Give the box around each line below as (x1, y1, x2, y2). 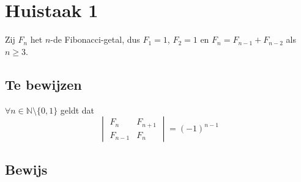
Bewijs (5, 159, 48, 178)
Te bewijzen (5, 75, 82, 93)
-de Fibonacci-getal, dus (50, 33, 140, 46)
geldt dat (60, 103, 95, 116)
